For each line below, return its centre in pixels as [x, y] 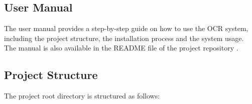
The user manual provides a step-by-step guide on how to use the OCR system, [126, 28]
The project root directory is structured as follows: [82, 96]
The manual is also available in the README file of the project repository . [121, 48]
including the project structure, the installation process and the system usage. [124, 38]
